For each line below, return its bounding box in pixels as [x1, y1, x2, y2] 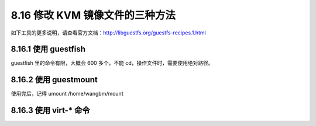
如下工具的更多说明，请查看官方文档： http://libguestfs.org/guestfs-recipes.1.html [11, 29, 206, 36]
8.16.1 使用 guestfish [11, 44, 86, 54]
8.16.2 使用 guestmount [11, 75, 98, 85]
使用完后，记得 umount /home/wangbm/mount [11, 90, 123, 97]
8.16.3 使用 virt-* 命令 [11, 106, 90, 116]
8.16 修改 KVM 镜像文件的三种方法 [11, 9, 176, 22]
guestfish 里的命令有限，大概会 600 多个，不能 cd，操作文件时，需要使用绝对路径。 [11, 60, 214, 66]
